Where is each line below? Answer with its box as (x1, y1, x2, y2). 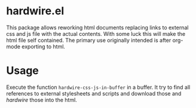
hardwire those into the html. (6, 96, 78, 103)
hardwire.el (6, 4, 65, 18)
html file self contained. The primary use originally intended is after (6, 36, 171, 44)
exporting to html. (22, 43, 66, 50)
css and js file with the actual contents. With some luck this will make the (6, 30, 186, 37)
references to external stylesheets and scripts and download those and (6, 90, 182, 97)
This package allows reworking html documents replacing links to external (6, 24, 189, 31)
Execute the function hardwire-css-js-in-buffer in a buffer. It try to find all (6, 84, 191, 91)
